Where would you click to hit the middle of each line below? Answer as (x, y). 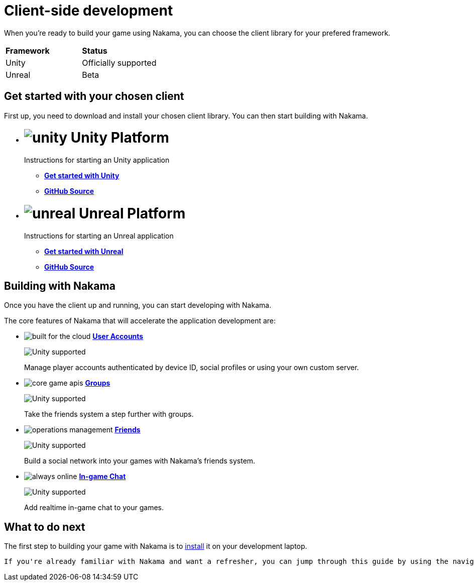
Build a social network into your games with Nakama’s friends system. (140, 461)
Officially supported (119, 63)
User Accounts (118, 336)
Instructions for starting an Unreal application (99, 236)
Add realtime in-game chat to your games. (94, 508)
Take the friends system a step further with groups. (109, 414)
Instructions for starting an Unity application (97, 160)
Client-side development (89, 11)
